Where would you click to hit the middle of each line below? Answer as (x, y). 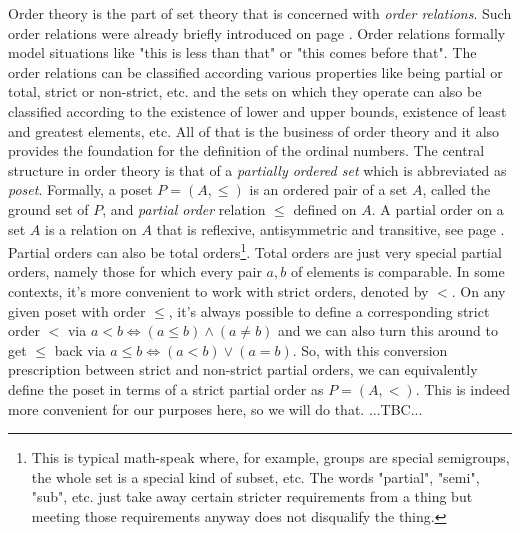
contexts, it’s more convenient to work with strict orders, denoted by (218, 290)
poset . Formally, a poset (80, 189)
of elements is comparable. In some (397, 271)
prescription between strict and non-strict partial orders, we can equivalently (243, 369)
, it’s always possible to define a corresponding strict (329, 310)
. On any (478, 290)
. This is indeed (462, 388)
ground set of (48, 208)
